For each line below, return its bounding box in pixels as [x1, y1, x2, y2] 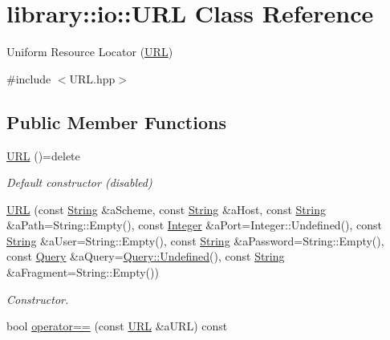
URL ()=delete [6, 147, 80, 164]
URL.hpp [69, 70, 116, 87]
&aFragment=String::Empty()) [6, 264, 159, 281]
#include [6, 70, 51, 87]
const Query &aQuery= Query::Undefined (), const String [6, 248, 285, 265]
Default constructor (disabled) [6, 174, 152, 191]
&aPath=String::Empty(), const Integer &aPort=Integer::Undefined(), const [6, 217, 383, 233]
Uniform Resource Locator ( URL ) [6, 43, 173, 60]
